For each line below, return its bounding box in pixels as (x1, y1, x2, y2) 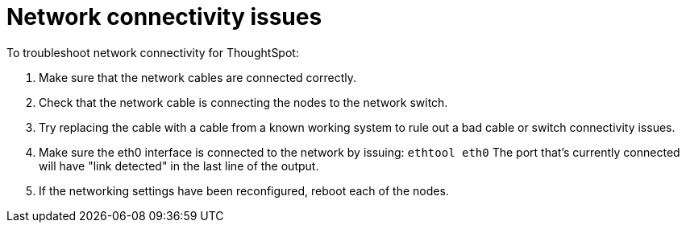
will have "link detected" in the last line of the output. (39, 158, 319, 173)
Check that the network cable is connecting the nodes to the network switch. (39, 95, 448, 109)
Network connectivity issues (6, 3, 322, 31)
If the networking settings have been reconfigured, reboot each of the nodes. (39, 183, 449, 198)
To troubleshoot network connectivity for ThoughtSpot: (6, 45, 299, 59)
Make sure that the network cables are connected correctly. (39, 70, 356, 84)
